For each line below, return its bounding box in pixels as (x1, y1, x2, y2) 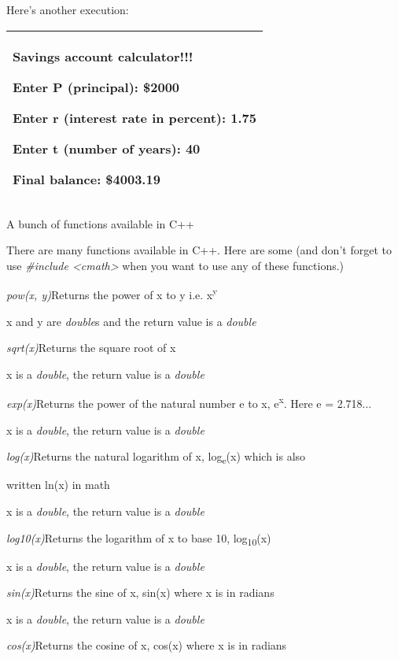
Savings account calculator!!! (13, 46, 193, 65)
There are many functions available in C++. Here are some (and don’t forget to (6, 242, 392, 258)
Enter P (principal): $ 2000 (13, 77, 180, 96)
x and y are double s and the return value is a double (6, 313, 256, 329)
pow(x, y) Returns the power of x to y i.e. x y (6, 284, 218, 303)
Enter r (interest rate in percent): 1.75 (13, 108, 256, 127)
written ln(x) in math (6, 476, 110, 493)
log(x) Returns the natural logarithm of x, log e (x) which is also (6, 448, 306, 467)
